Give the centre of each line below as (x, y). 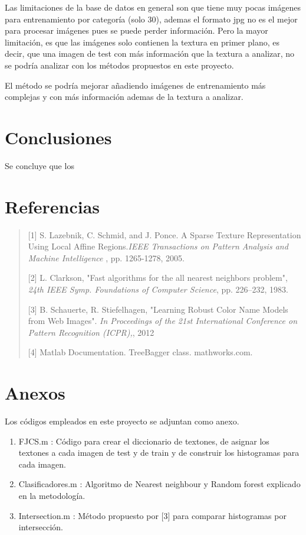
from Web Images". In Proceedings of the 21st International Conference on (163, 321)
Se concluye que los (40, 165)
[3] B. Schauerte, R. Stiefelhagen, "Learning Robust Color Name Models (158, 309)
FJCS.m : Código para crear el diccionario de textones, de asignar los (144, 441)
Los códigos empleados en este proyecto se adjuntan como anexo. (122, 421)
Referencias (52, 206)
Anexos (35, 393)
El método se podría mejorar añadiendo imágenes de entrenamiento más (135, 85)
